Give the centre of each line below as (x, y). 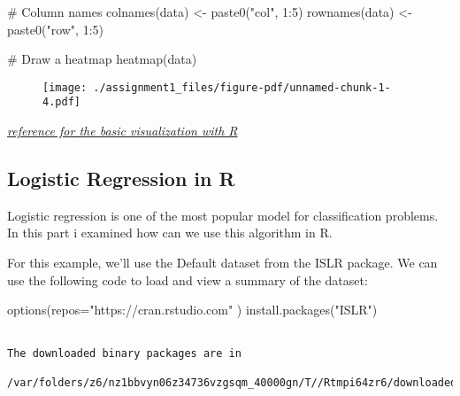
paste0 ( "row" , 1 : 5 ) (56, 29)
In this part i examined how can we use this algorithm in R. (170, 233)
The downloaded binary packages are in (124, 353)
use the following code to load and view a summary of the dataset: (188, 280)
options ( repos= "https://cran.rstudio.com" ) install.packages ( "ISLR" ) (192, 310)
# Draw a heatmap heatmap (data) (102, 59)
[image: (65, 87)
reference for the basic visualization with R (123, 131)
